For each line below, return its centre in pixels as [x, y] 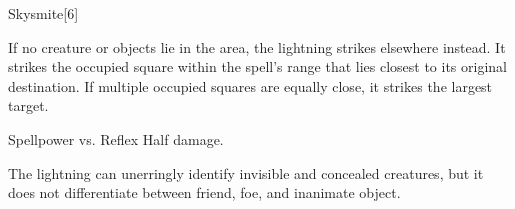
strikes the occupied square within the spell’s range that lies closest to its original [257, 66]
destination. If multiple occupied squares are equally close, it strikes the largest [250, 85]
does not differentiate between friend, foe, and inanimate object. [204, 192]
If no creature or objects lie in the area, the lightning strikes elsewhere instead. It [257, 46]
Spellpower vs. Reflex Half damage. [116, 138]
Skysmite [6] [43, 13]
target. [28, 105]
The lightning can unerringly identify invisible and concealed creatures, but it [246, 172]
